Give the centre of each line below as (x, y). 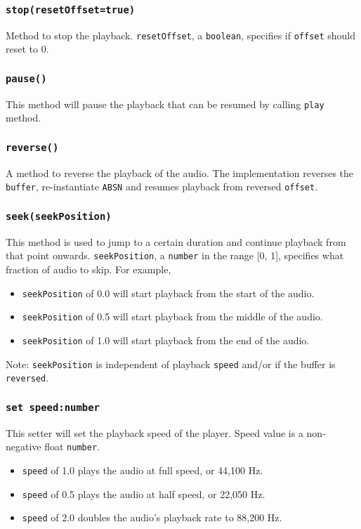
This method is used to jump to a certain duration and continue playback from (176, 241)
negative (24, 446)
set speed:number (53, 407)
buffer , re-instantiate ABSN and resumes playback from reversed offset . (162, 187)
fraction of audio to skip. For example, (88, 269)
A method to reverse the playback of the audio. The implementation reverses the (180, 172)
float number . (72, 446)
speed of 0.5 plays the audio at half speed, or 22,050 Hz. (144, 494)
